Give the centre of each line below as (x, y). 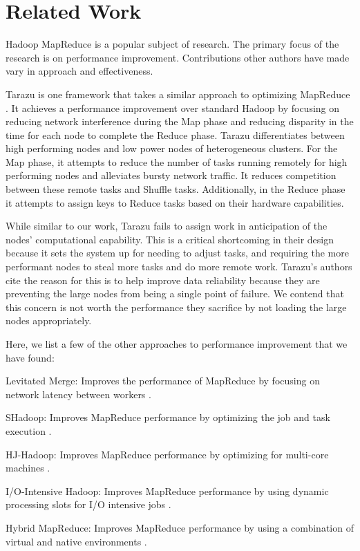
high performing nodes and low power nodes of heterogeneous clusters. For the (172, 148)
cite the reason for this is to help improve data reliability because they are (163, 280)
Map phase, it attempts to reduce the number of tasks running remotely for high (177, 161)
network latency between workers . (78, 394)
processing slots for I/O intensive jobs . (88, 504)
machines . (28, 468)
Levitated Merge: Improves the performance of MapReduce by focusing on (163, 381)
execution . (29, 430)
